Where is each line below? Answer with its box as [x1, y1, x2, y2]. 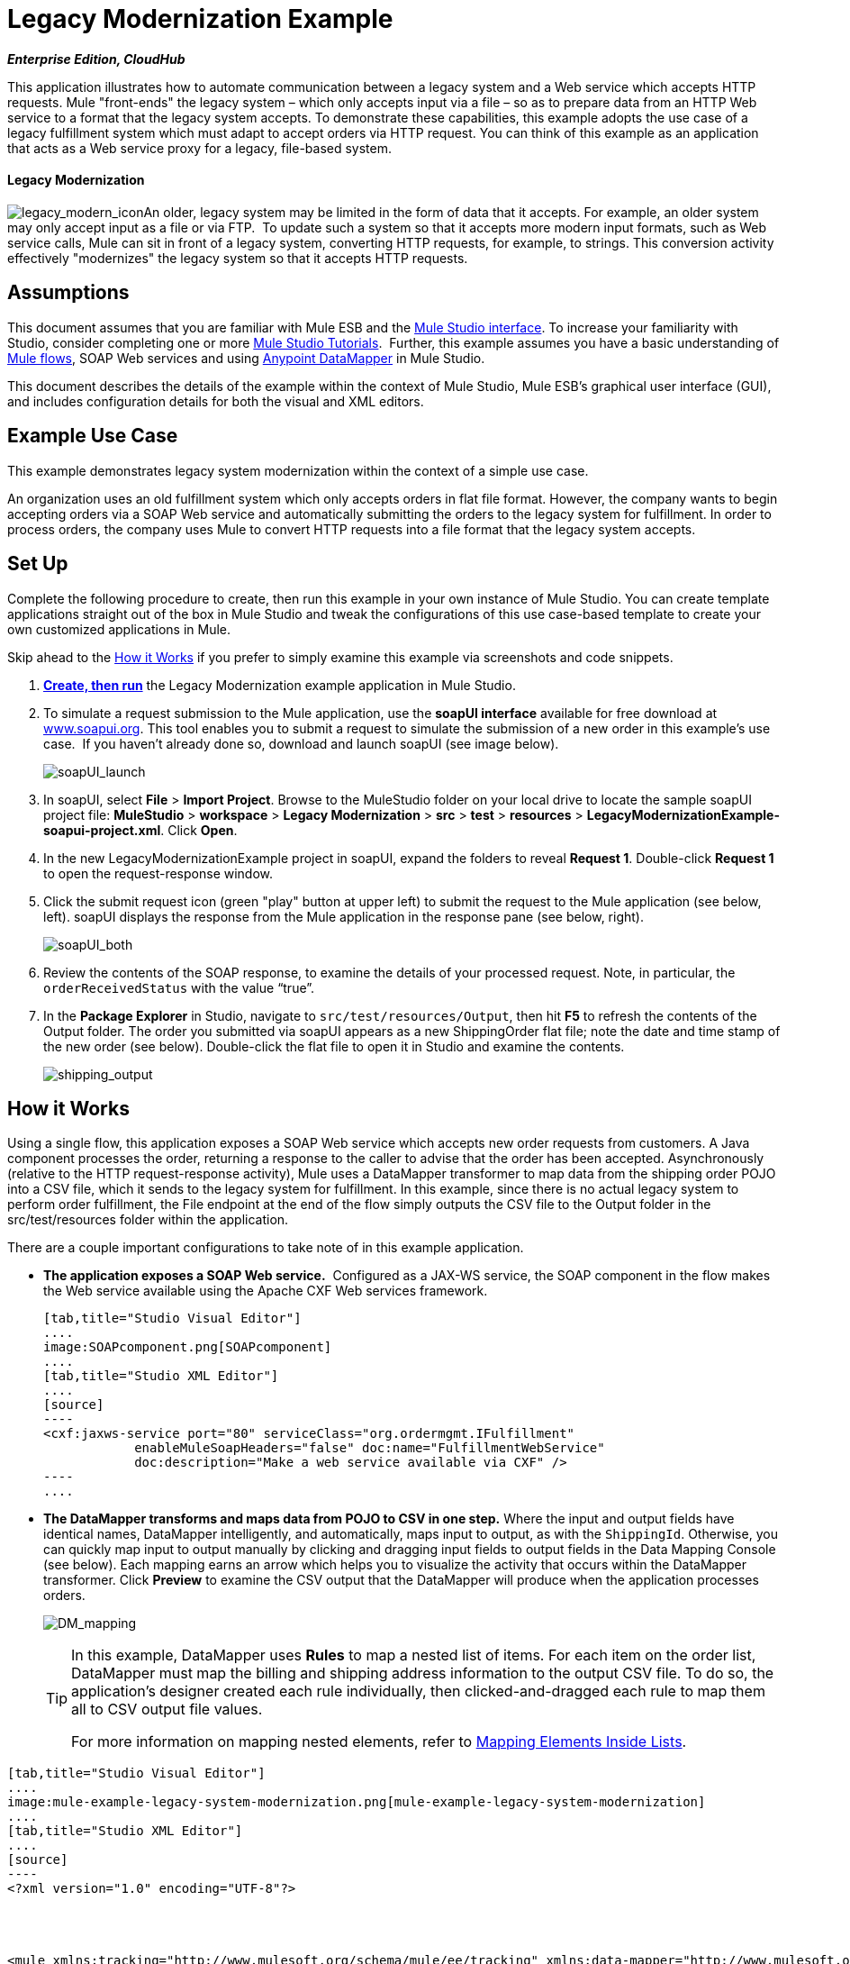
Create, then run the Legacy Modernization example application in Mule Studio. [43, 677, 516, 693]
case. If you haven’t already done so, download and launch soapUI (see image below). [43, 735, 559, 751]
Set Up [7, 552, 68, 576]
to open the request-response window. [43, 865, 274, 881]
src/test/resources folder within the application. [7, 1212, 289, 1228]
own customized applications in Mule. [7, 621, 231, 637]
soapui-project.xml [43, 822, 161, 838]
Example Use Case [7, 424, 178, 448]
